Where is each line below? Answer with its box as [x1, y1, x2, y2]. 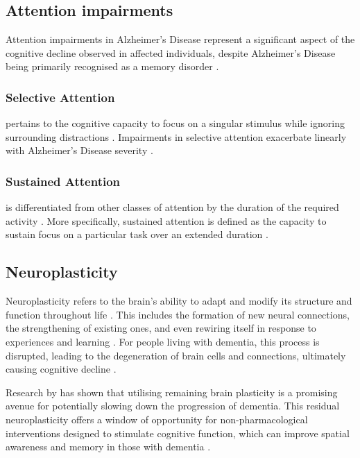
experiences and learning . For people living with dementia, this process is [6, 334, 320, 348]
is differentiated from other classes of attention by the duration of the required [6, 200, 339, 214]
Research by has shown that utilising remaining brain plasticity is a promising [6, 384, 338, 399]
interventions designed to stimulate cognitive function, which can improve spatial [6, 425, 350, 440]
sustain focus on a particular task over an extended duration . [6, 227, 268, 241]
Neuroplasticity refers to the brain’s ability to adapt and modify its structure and [6, 294, 352, 308]
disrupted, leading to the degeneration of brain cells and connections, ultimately [6, 348, 346, 362]
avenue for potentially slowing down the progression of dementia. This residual [6, 398, 340, 413]
